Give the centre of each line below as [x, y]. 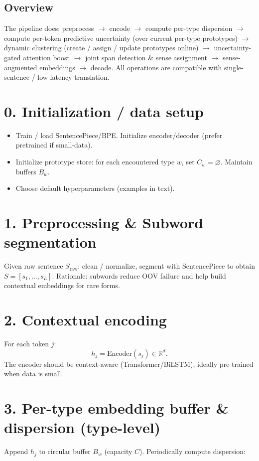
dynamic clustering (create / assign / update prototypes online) [101, 48]
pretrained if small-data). [54, 145]
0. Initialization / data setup [104, 111]
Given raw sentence [34, 266]
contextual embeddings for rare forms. [62, 285]
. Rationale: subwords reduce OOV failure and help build [139, 275]
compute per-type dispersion [189, 28]
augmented [21, 67]
